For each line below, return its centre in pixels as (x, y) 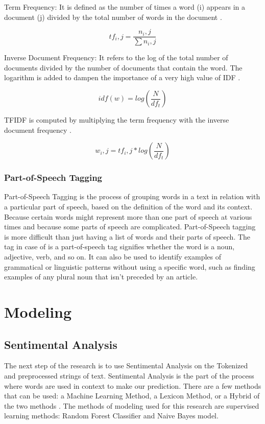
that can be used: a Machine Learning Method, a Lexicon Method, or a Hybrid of (132, 396)
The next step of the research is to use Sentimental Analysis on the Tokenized (126, 366)
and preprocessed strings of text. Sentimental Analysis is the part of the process (129, 375)
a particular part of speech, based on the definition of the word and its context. (128, 207)
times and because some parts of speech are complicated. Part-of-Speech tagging (130, 227)
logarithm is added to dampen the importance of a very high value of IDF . (122, 77)
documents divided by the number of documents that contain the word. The (123, 67)
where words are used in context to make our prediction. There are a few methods (133, 385)
